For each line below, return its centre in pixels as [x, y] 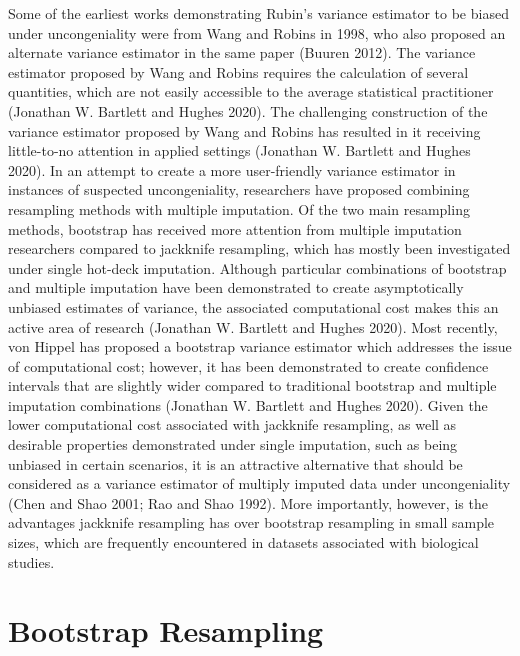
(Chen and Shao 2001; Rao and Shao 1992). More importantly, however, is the [248, 502]
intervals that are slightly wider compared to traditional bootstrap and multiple [252, 385]
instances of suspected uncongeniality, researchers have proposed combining [239, 189]
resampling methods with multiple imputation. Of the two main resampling [239, 208]
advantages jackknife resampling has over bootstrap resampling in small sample [251, 522]
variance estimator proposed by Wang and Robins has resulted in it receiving [244, 130]
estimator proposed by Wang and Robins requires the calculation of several [238, 71]
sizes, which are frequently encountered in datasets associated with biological [243, 542]
